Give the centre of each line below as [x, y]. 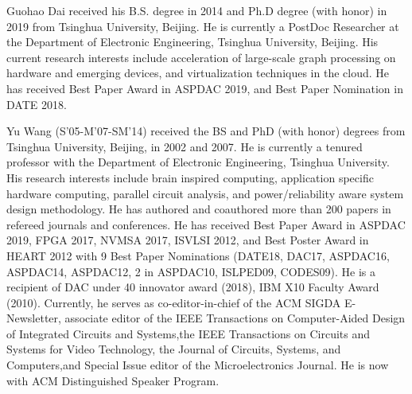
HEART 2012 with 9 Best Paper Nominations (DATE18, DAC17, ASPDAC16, [198, 255]
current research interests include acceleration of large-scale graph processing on [201, 57]
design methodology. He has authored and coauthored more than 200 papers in [199, 209]
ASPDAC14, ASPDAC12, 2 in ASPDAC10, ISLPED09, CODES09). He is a [191, 271]
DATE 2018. [37, 104]
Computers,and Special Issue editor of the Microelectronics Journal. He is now [198, 365]
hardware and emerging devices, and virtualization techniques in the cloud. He [198, 73]
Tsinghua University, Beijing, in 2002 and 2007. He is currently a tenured [185, 146]
